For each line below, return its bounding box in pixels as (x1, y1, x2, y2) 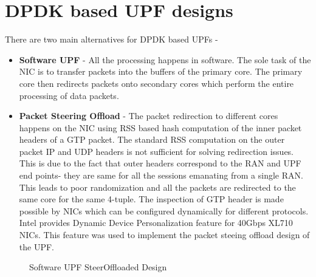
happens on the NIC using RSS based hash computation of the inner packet (19, 121, 302, 134)
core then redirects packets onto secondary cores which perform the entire (19, 77, 294, 89)
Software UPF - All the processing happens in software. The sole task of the (19, 53, 311, 66)
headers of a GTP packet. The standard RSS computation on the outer (19, 133, 285, 146)
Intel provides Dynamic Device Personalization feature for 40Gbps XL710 (19, 216, 293, 229)
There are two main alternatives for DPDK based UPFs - (5, 33, 218, 46)
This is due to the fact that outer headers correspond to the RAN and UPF (19, 157, 301, 169)
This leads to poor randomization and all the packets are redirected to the (19, 180, 296, 193)
